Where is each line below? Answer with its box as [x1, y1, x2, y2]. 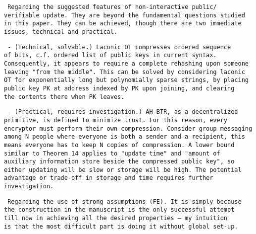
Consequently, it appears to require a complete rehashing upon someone [4, 60, 249, 67]
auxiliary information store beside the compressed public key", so [4, 158, 235, 165]
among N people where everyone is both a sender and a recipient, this [4, 133, 245, 141]
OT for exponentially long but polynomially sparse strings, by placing [4, 77, 249, 84]
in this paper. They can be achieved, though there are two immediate [4, 20, 242, 27]
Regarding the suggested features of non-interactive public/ [7, 3, 217, 10]
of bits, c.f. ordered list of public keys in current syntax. [4, 52, 217, 59]
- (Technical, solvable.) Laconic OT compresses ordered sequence [7, 43, 231, 51]
